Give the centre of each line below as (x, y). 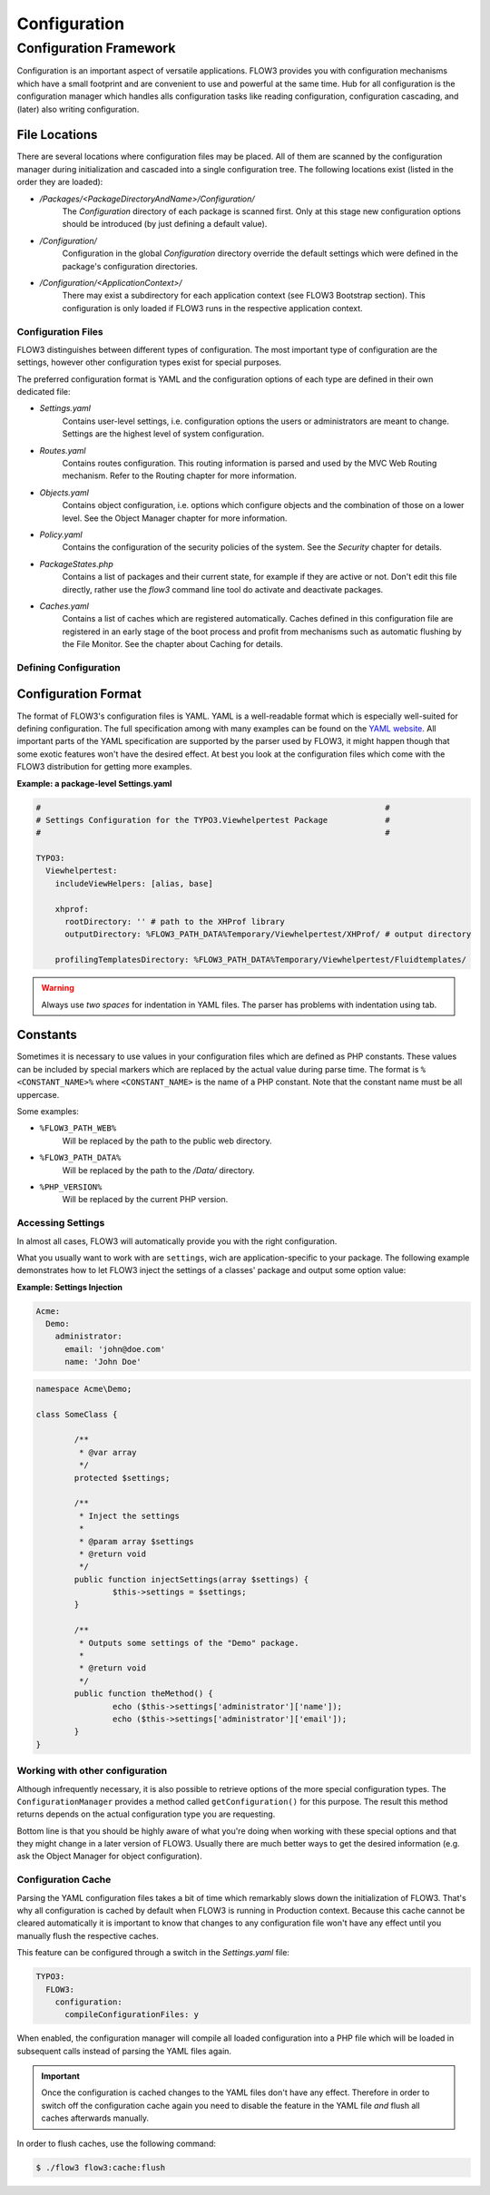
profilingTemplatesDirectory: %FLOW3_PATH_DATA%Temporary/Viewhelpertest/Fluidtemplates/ (261, 960)
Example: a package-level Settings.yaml (94, 783)
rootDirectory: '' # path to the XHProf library (175, 922)
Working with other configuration (92, 1771)
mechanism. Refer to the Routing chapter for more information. (179, 475)
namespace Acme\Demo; (84, 1389)
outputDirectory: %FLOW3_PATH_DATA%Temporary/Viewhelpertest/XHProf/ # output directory (268, 934)
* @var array (108, 1452)
